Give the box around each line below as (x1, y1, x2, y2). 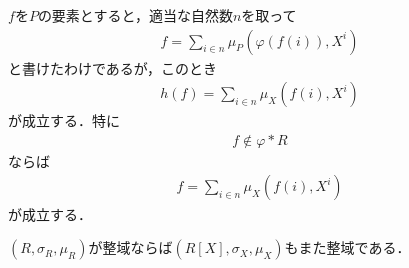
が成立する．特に (8, 110, 120, 131)
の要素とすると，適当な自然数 (37, 5, 233, 25)
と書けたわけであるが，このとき (8, 57, 218, 78)
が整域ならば (88, 237, 173, 258)
